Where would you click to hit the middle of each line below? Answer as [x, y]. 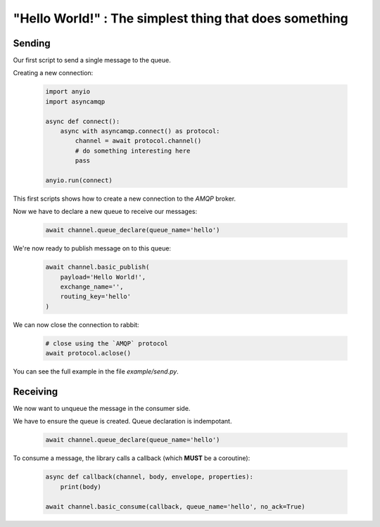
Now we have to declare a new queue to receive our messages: [105, 212]
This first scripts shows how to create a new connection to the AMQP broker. [124, 198]
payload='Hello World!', [103, 277]
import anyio [68, 92]
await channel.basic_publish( [97, 267]
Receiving [36, 392]
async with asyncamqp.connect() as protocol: [140, 131]
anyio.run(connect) [79, 180]
